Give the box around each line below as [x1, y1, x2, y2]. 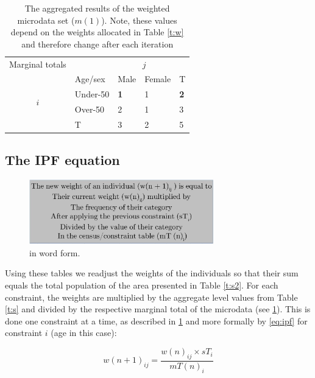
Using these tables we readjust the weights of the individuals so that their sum [5, 267, 299, 279]
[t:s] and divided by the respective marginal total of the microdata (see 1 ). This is [5, 303, 311, 315]
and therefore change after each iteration [21, 37, 174, 50]
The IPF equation [5, 150, 120, 169]
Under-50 [74, 88, 110, 100]
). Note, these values [101, 13, 177, 26]
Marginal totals [9, 57, 66, 70]
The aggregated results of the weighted [24, 2, 170, 14]
